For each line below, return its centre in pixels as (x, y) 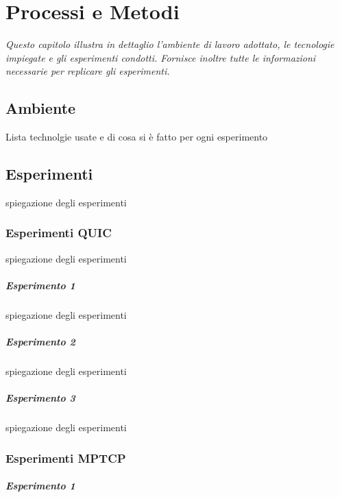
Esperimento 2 (40, 342)
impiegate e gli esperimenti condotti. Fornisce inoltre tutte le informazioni (161, 57)
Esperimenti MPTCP (66, 458)
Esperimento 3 (40, 398)
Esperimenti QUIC (59, 233)
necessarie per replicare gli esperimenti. (88, 71)
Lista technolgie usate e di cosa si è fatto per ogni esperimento (137, 137)
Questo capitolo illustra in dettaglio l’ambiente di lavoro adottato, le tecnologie (170, 44)
